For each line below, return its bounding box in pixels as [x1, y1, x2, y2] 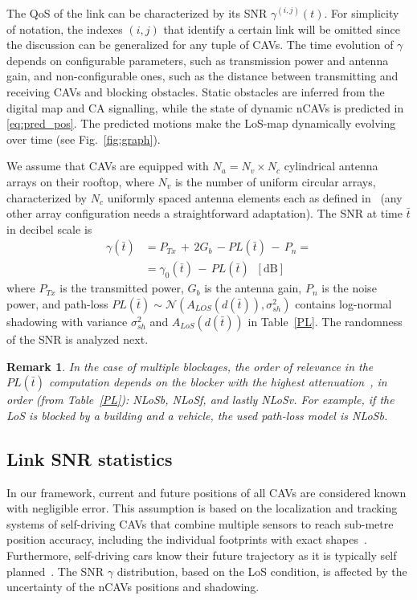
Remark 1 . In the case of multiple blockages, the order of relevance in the [6, 357, 374, 374]
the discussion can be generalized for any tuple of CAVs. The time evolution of [6, 36, 394, 53]
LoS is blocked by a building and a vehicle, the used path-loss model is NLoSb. [6, 406, 388, 423]
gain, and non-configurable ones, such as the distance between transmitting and [6, 67, 399, 84]
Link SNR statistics [6, 446, 173, 471]
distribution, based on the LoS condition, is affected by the [117, 562, 407, 579]
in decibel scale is [6, 220, 92, 237]
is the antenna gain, [204, 280, 302, 296]
